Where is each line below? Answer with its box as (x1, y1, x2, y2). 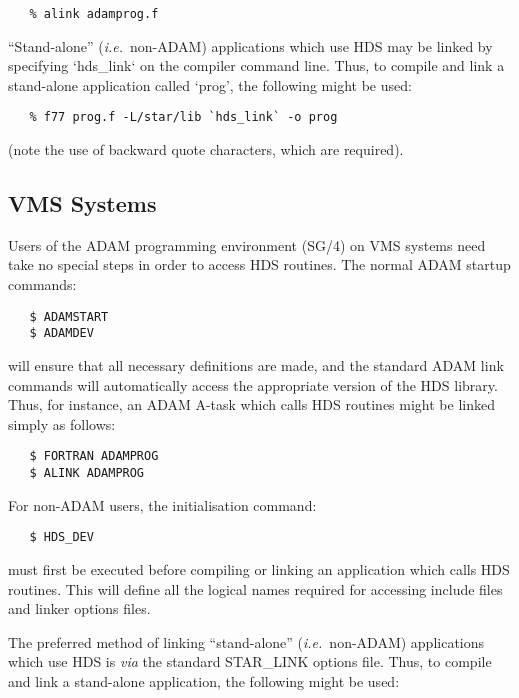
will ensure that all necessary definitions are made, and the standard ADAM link (8, 354, 504, 375)
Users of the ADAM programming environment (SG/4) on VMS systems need (8, 234, 486, 255)
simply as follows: (8, 413, 116, 434)
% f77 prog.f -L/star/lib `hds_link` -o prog (29, 110, 338, 125)
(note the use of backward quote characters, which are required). (8, 139, 404, 160)
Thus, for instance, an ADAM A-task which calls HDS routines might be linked (8, 394, 495, 415)
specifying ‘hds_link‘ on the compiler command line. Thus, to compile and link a (8, 55, 505, 76)
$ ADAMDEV (29, 326, 94, 341)
